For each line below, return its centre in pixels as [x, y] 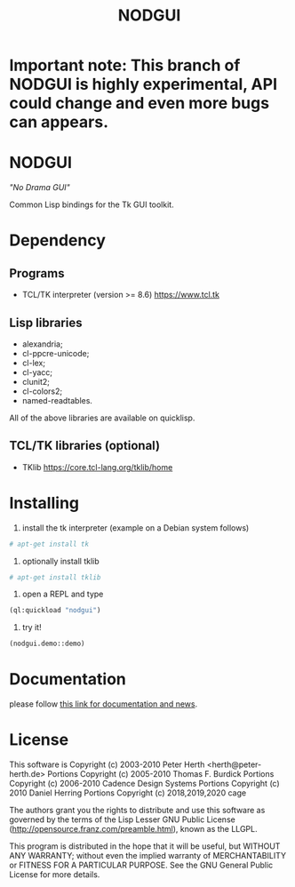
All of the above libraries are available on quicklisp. [102, 418]
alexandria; [43, 344]
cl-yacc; [37, 372]
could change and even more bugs [139, 104]
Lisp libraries [46, 322]
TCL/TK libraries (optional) [85, 446]
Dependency [58, 240]
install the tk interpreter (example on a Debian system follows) [136, 527]
